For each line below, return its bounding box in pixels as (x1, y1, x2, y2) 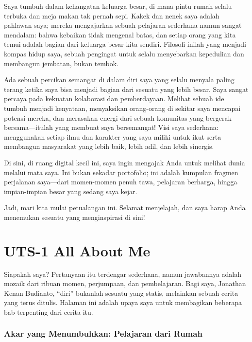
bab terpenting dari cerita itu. (4, 306, 93, 317)
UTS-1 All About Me (4, 240, 151, 260)
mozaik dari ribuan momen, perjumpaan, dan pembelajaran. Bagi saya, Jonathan (4, 278, 246, 288)
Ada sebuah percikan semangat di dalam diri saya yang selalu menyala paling (4, 74, 235, 85)
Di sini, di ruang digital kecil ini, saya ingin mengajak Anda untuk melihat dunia (4, 157, 245, 167)
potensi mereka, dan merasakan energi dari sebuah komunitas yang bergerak (4, 112, 232, 123)
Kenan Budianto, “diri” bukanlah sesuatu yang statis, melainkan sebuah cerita (4, 288, 238, 298)
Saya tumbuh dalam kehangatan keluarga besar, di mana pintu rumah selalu (4, 1, 232, 11)
